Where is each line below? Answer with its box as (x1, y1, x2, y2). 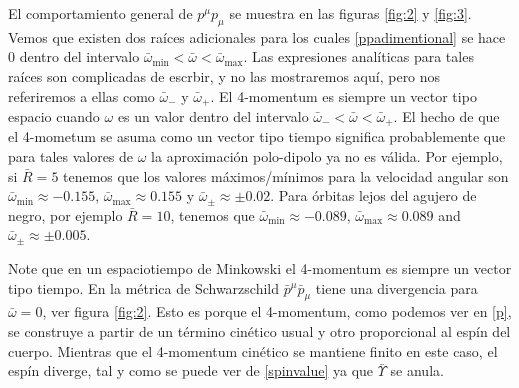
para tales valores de (8, 146, 134, 167)
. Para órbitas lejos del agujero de (270, 185, 477, 206)
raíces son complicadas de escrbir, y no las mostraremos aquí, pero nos (8, 65, 441, 86)
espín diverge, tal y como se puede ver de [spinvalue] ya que (8, 360, 374, 381)
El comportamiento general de (8, 3, 193, 23)
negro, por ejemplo (8, 204, 123, 225)
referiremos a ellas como (8, 85, 155, 106)
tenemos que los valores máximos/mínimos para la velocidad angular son (63, 165, 509, 186)
